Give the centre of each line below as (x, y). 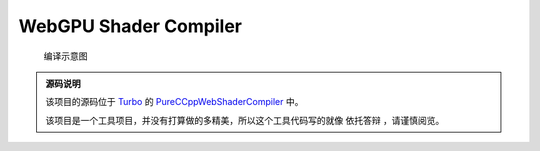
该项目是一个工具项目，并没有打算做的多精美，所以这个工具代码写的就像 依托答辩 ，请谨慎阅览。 (245, 120)
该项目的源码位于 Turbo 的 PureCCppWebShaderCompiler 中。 (174, 102)
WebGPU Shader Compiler (130, 26)
